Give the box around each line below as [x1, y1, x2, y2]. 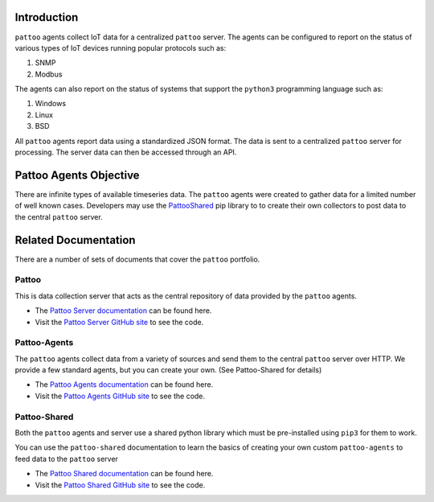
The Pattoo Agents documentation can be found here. [35, 380, 214, 389]
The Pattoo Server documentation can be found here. [35, 306, 212, 315]
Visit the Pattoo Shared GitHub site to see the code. [35, 479, 206, 490]
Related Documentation [14, 233, 136, 247]
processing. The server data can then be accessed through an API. [14, 147, 237, 157]
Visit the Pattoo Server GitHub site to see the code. [35, 317, 204, 327]
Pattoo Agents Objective [14, 168, 140, 182]
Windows [35, 99, 67, 109]
